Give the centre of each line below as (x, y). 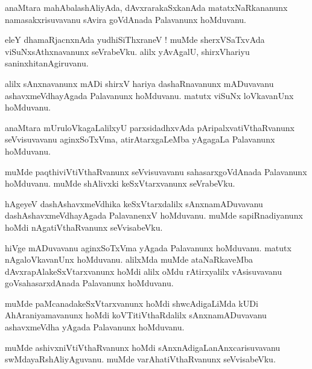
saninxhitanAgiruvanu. (47, 63)
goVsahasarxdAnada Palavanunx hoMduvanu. (89, 283)
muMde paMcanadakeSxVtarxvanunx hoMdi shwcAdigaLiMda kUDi (132, 303)
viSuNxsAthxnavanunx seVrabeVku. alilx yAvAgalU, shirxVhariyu (127, 51)
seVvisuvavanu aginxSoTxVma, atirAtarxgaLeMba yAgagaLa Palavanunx (140, 139)
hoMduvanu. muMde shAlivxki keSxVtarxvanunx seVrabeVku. (120, 183)
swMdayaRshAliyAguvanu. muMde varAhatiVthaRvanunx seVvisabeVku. (140, 359)
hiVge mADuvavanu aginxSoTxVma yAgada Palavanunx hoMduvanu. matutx (148, 247)
